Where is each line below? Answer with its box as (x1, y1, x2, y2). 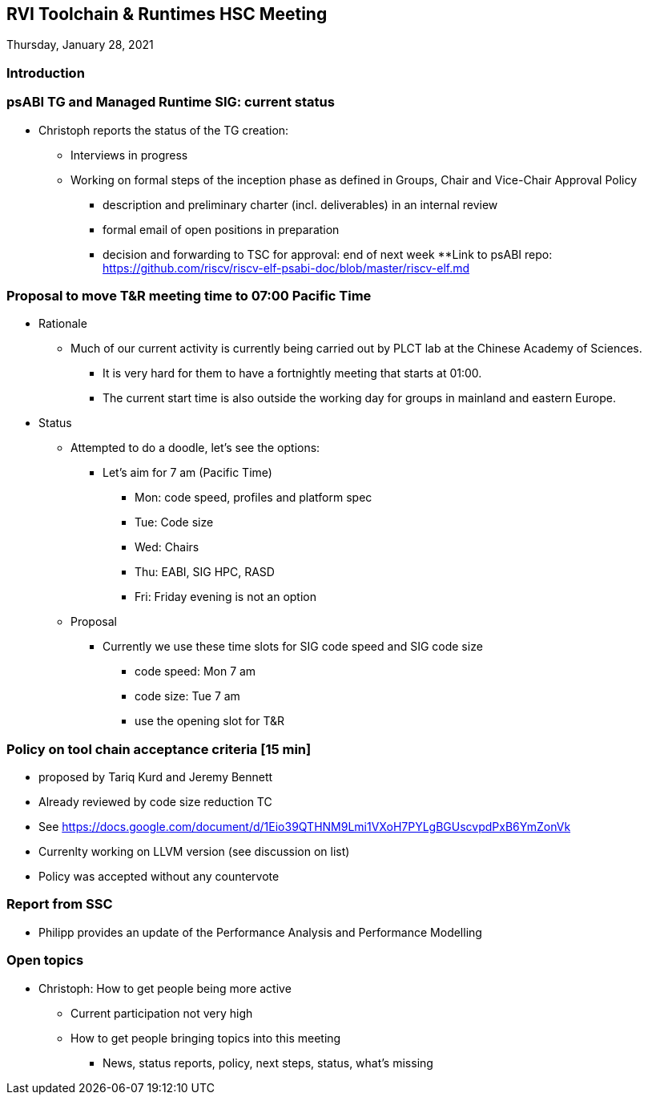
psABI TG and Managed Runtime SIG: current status (6, 94, 335, 111)
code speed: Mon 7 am (135, 664, 256, 679)
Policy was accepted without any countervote (38, 869, 280, 884)
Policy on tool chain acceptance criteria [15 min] (6, 740, 312, 757)
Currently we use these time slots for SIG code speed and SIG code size (103, 639, 483, 654)
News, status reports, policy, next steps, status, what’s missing (103, 1055, 433, 1070)
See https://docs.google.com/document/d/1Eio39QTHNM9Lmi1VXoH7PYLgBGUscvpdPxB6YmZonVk (38, 820, 571, 834)
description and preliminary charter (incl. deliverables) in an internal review (103, 197, 498, 212)
